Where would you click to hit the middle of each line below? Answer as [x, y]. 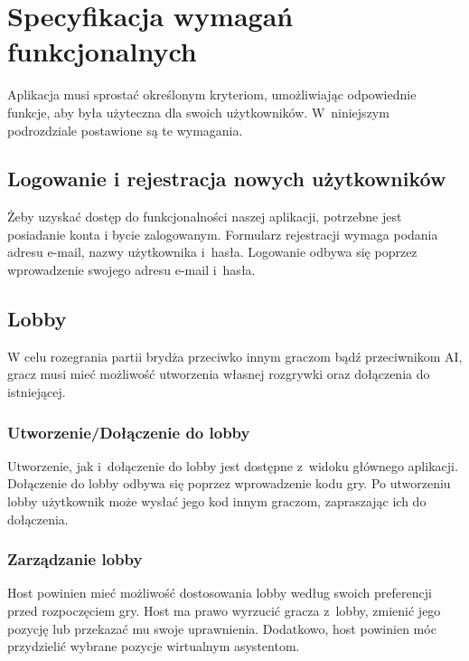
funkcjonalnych [102, 51]
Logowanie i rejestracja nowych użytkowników [227, 179]
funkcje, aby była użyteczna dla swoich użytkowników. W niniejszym [198, 112]
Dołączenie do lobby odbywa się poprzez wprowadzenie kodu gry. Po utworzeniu [229, 483]
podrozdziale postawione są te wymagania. [125, 130]
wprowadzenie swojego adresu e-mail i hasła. [131, 270]
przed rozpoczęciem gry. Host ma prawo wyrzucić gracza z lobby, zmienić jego [224, 611]
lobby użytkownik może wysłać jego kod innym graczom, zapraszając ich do [217, 501]
